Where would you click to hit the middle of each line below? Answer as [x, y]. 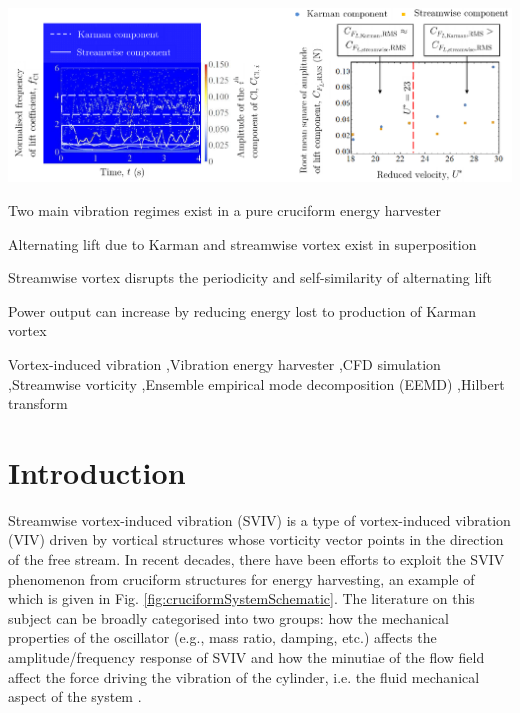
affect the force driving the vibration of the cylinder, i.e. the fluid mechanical [244, 676]
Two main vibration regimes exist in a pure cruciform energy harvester [224, 209]
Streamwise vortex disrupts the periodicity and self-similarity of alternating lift [250, 277]
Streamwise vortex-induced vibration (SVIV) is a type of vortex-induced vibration [259, 519]
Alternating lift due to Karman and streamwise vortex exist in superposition [242, 243]
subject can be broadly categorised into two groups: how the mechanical [228, 617]
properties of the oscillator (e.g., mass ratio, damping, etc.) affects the [222, 637]
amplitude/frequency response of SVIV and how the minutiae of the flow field [246, 657]
